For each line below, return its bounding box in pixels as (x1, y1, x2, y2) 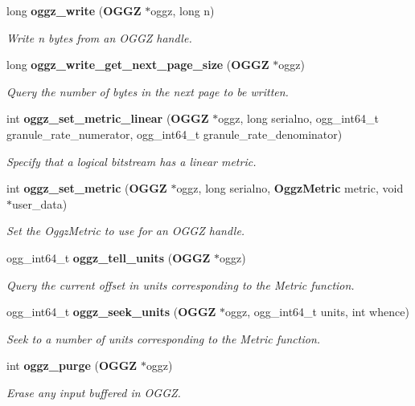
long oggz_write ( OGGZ (6, 2, 142, 18)
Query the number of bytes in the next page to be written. (6, 83, 289, 99)
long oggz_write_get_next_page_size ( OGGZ (6, 56, 269, 73)
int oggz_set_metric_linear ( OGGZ (6, 110, 209, 127)
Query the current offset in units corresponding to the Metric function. (6, 276, 355, 293)
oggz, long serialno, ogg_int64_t (218, 110, 379, 127)
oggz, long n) (150, 2, 215, 18)
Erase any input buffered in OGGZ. (6, 384, 181, 400)
